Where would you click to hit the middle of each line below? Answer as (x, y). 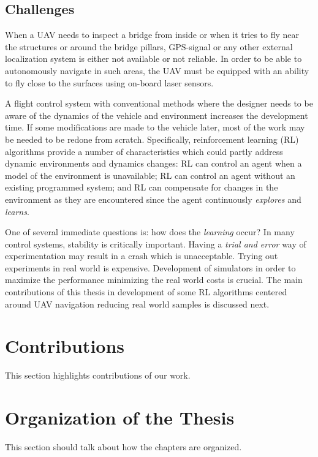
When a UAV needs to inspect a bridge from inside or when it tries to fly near (152, 35)
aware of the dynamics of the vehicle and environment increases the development (157, 115)
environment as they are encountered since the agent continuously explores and (153, 199)
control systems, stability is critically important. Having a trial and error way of (156, 244)
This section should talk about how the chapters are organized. (123, 447)
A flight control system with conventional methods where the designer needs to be (159, 103)
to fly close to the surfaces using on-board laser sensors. (109, 82)
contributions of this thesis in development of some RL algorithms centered (146, 292)
